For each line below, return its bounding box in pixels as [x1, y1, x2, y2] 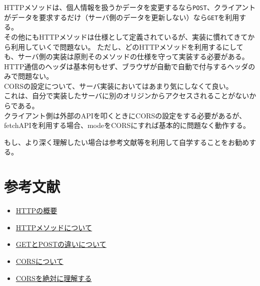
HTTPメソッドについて [16, 222, 92, 232]
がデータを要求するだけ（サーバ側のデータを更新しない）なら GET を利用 [4, 12, 239, 22]
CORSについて [16, 255, 64, 266]
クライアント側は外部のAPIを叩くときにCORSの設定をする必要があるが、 [4, 110, 246, 120]
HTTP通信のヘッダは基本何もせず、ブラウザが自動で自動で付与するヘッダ [4, 61, 248, 71]
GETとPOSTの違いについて [16, 239, 107, 249]
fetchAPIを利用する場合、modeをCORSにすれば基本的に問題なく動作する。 [4, 120, 250, 130]
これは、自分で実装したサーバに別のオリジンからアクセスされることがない [4, 90, 249, 101]
